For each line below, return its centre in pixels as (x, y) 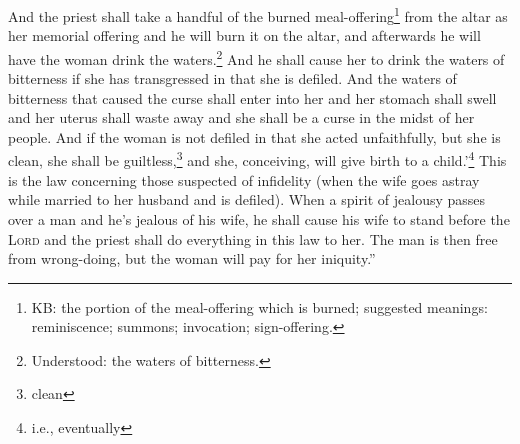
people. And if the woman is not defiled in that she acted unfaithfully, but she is (254, 136)
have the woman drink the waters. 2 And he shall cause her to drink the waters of (256, 57)
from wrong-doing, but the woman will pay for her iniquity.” (192, 258)
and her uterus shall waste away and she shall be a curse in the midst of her (241, 117)
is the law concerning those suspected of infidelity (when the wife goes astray (244, 179)
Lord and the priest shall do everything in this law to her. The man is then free (253, 238)
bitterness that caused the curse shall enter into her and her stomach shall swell (252, 97)
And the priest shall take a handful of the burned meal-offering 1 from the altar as (258, 14)
